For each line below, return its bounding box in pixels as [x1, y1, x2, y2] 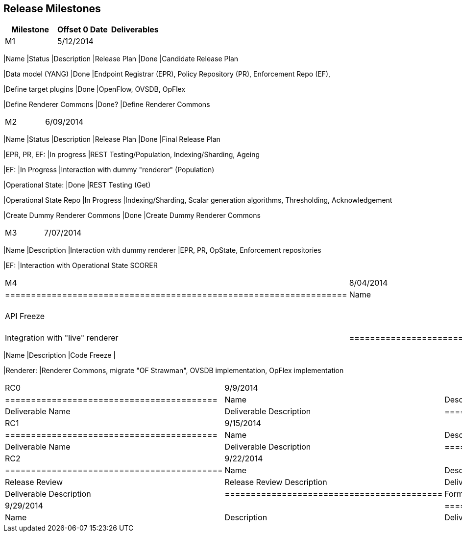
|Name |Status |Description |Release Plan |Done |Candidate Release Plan [3, 54, 239, 63]
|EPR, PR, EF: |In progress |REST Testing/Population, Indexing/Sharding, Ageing [3, 150, 260, 159]
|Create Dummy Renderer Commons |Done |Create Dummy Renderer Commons [3, 211, 261, 220]
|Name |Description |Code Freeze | [3, 351, 116, 360]
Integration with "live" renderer [5, 333, 119, 343]
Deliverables [111, 25, 159, 35]
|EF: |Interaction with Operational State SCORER [3, 261, 158, 270]
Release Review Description [224, 477, 327, 487]
